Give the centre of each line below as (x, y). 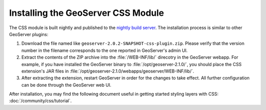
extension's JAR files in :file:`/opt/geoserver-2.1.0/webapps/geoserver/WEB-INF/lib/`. (108, 71)
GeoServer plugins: (29, 34)
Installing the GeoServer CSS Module (87, 13)
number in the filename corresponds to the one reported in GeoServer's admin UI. (105, 50)
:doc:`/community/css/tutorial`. (40, 101)
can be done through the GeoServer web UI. (66, 85)
